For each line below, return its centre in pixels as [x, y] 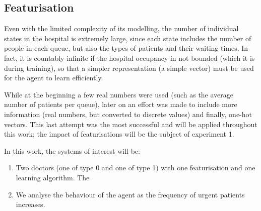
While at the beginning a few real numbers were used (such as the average [119, 94]
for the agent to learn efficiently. [54, 78]
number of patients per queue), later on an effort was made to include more [121, 104]
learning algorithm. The [53, 177]
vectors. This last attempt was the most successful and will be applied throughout [131, 124]
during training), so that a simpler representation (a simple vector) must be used [129, 68]
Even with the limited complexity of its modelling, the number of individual [121, 28]
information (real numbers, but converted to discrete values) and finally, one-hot [128, 114]
